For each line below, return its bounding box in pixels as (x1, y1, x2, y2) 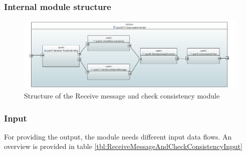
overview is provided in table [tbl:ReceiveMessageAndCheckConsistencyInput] (4, 141, 242, 151)
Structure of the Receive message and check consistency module (24, 90, 220, 101)
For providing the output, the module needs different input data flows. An (4, 131, 232, 141)
